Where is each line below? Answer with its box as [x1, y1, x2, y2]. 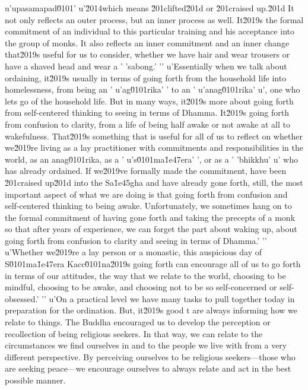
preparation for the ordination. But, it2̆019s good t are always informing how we [5, 304, 297, 316]
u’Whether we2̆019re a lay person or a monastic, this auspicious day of [5, 246, 262, 258]
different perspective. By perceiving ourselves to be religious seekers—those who [5, 350, 296, 363]
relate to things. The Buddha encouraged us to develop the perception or [5, 316, 271, 328]
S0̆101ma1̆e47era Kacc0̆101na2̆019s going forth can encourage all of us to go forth [5, 258, 301, 270]
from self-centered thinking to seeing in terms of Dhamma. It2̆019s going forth [5, 106, 289, 119]
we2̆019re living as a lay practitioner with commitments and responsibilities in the [5, 141, 303, 154]
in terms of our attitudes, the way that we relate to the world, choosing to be [5, 269, 286, 281]
